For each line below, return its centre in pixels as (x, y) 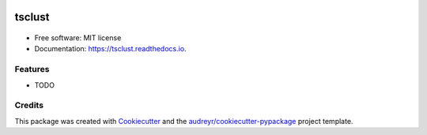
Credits (29, 105)
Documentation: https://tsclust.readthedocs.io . (110, 49)
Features (32, 69)
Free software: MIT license (78, 38)
